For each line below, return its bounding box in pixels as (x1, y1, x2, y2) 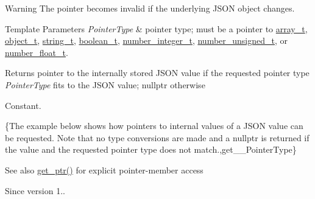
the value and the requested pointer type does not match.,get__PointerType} (5, 143, 297, 156)
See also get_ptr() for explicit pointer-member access (5, 163, 204, 176)
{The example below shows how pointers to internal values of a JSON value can (5, 119, 303, 132)
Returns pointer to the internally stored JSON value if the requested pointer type (5, 66, 310, 79)
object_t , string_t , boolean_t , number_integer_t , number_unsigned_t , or (5, 34, 288, 47)
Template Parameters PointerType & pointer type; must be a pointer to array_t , (5, 22, 308, 35)
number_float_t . (5, 46, 68, 58)
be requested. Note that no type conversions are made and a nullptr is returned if (5, 131, 310, 144)
